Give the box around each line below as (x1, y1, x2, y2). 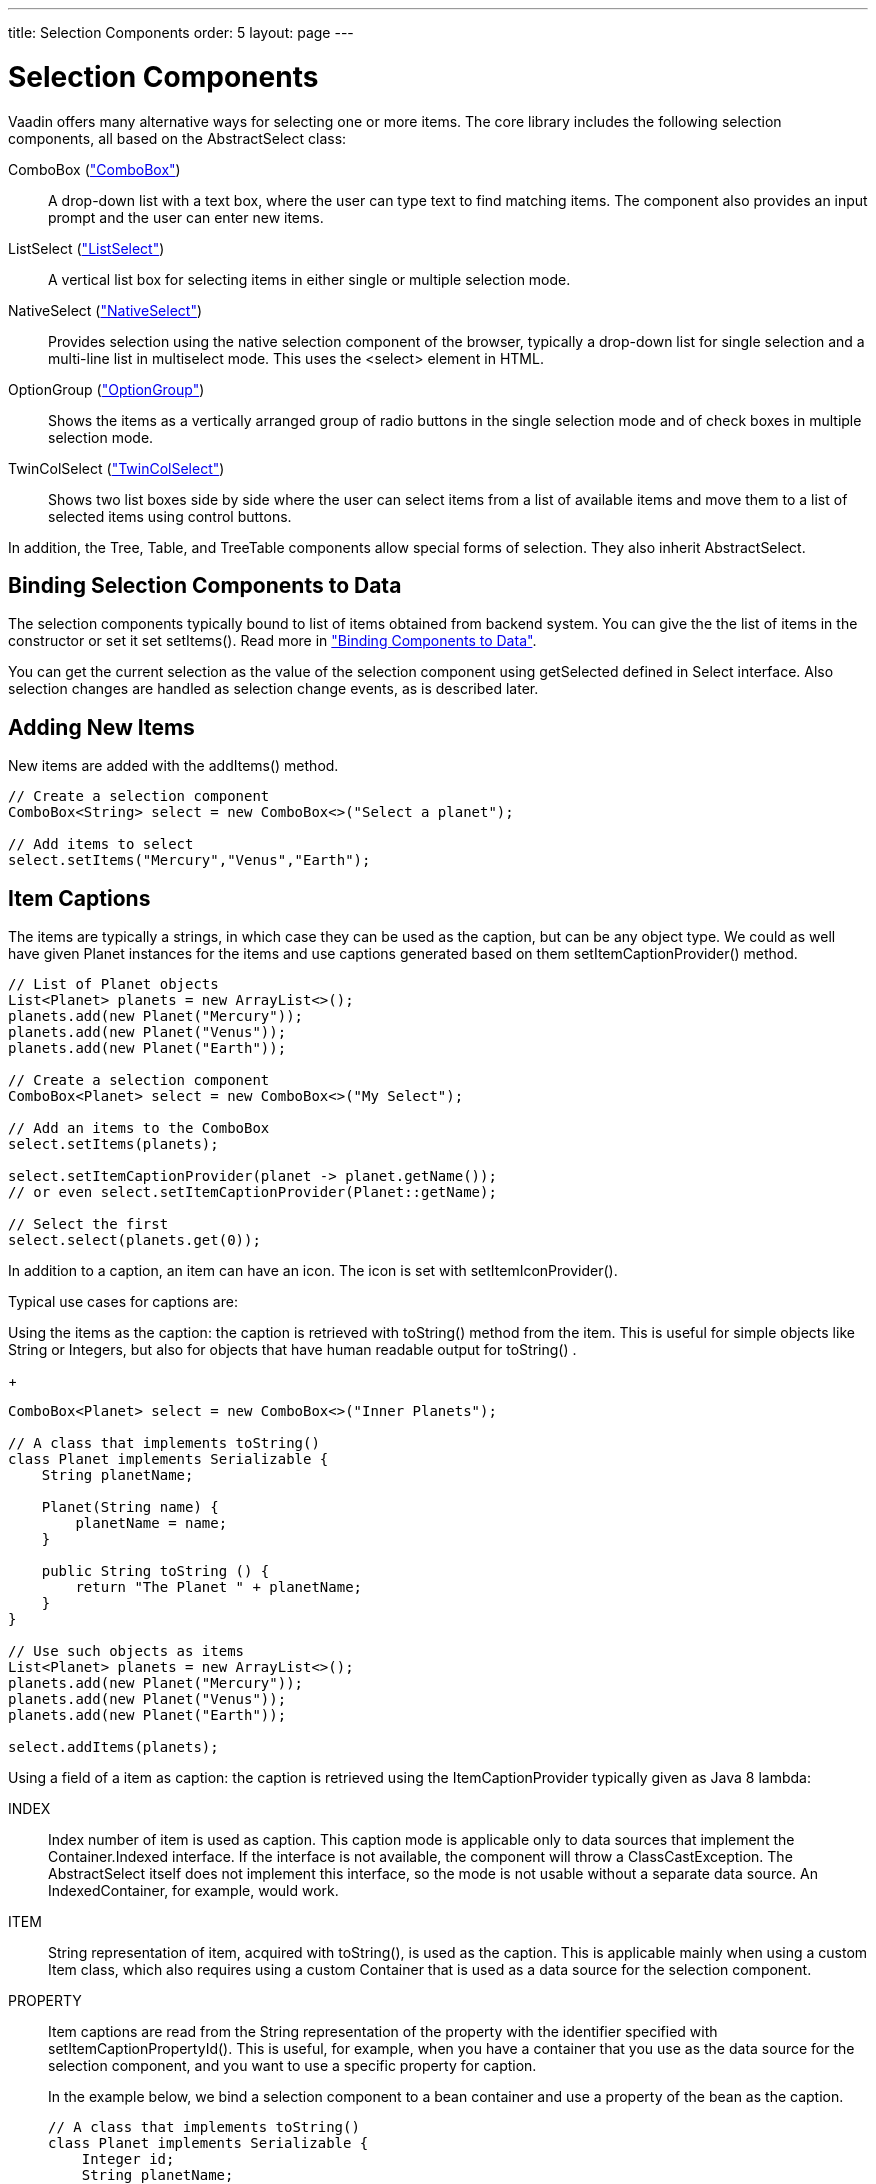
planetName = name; (75, 1515, 228, 1532)
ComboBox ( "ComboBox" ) (8, 160, 181, 178)
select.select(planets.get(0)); (8, 1232, 261, 1249)
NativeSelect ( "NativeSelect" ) (8, 301, 203, 319)
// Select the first (8, 1216, 169, 1233)
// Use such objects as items (8, 1643, 245, 1660)
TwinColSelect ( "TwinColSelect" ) (8, 459, 225, 477)
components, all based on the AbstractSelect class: (8, 129, 347, 147)
